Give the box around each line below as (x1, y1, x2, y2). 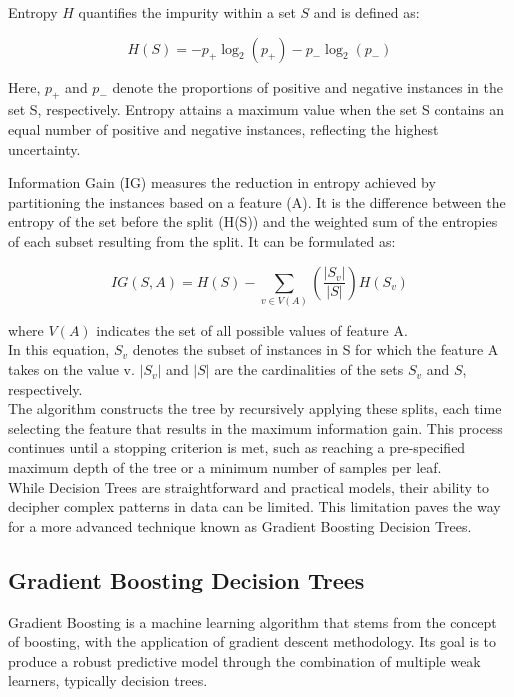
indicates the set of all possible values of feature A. (96, 319, 408, 340)
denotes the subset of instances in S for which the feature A (132, 339, 499, 360)
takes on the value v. (8, 359, 135, 380)
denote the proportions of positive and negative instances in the (112, 76, 503, 97)
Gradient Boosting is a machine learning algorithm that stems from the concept (8, 611, 497, 632)
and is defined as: (313, 2, 420, 22)
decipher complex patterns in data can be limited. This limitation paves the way (8, 496, 501, 517)
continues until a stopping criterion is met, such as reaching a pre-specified (8, 437, 466, 458)
